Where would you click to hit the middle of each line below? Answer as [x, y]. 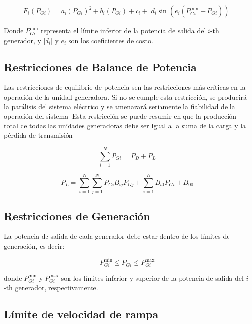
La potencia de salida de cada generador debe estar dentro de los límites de [117, 236]
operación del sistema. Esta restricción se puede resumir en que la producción [120, 116]
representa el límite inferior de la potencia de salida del [123, 30]
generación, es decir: [34, 246]
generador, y [23, 40]
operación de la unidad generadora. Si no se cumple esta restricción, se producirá [126, 96]
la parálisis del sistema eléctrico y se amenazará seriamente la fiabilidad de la [120, 106]
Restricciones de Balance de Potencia [100, 66]
